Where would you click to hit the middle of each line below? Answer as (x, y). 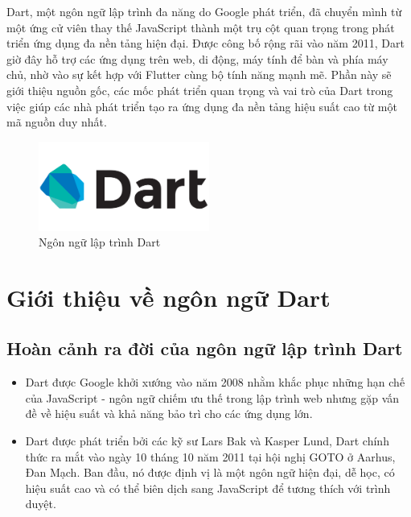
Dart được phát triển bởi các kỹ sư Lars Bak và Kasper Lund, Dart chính (207, 441)
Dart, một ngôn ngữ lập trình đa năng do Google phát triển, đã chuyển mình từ (204, 11)
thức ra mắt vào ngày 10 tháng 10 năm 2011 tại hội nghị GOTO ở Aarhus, (210, 456)
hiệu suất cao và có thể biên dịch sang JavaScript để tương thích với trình (208, 488)
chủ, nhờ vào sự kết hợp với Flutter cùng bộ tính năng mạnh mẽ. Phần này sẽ (199, 74)
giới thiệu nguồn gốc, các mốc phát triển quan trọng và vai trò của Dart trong (200, 90)
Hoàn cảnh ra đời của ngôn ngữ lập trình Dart (205, 348)
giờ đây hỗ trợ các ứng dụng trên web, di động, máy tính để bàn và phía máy (197, 58)
